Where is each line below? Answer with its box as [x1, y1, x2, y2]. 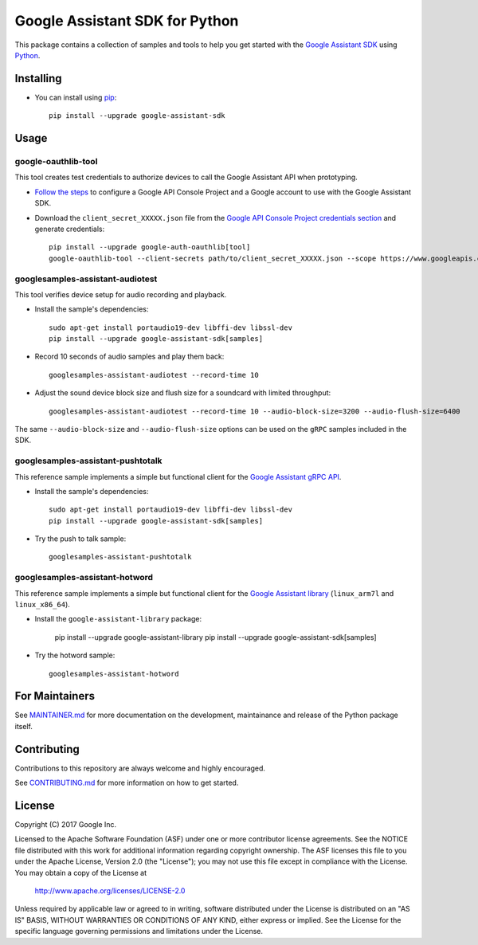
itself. [14, 721, 33, 731]
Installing [14, 72, 63, 85]
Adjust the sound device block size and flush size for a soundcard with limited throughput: [34, 388, 331, 398]
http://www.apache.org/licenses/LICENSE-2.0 [34, 886, 186, 896]
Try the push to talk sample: [34, 534, 127, 543]
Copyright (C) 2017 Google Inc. [14, 820, 117, 829]
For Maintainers [14, 689, 96, 703]
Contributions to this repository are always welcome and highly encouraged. [14, 763, 266, 773]
